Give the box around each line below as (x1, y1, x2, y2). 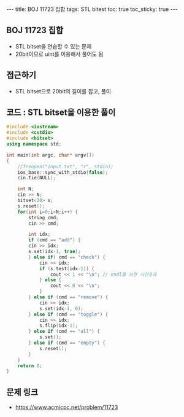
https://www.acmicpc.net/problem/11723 (15, 403, 118, 411)
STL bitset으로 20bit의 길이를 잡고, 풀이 (15, 87, 112, 95)
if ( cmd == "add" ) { (28, 237, 81, 243)
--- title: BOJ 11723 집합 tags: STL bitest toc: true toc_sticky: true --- (6, 6, 178, 13)
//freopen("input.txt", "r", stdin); (17, 163, 114, 170)
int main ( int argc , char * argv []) (6, 152, 95, 158)
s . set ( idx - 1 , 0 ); (39, 305, 84, 311)
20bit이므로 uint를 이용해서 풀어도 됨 (15, 50, 104, 58)
